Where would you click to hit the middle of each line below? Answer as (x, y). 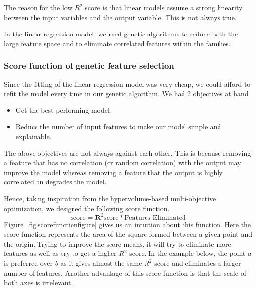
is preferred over (29, 263)
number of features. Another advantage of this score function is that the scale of (125, 272)
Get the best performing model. (63, 110)
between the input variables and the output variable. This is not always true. (120, 17)
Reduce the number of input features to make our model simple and (118, 126)
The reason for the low (38, 7)
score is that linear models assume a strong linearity (164, 7)
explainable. (34, 136)
